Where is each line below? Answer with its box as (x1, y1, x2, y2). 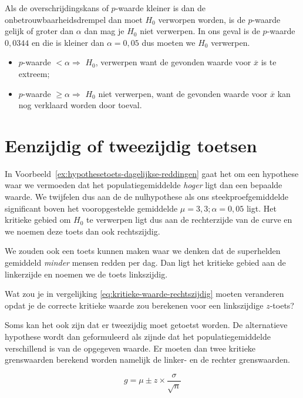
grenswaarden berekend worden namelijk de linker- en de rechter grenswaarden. (5, 353, 290, 366)
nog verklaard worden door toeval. (18, 99, 142, 111)
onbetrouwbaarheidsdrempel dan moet (5, 13, 143, 25)
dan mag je (84, 25, 124, 37)
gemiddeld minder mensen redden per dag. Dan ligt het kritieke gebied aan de (5, 256, 286, 269)
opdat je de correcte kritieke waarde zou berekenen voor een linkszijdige (5, 299, 264, 311)
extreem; (18, 67, 50, 79)
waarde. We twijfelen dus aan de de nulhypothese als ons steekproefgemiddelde (5, 190, 289, 203)
